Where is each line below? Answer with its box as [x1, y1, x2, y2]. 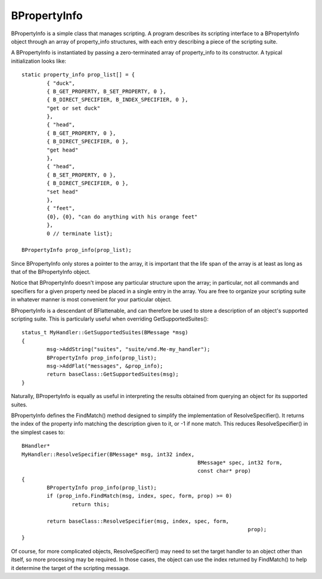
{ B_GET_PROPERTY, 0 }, [47, 130, 116, 137]
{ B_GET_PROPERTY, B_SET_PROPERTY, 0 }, [47, 88, 166, 95]
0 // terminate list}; [47, 230, 113, 237]
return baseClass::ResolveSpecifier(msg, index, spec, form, [47, 518, 230, 525]
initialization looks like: [11, 57, 67, 64]
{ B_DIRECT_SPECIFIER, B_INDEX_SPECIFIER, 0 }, [47, 96, 188, 103]
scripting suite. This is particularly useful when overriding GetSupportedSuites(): [11, 315, 209, 322]
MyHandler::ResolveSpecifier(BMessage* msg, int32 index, [21, 451, 195, 458]
